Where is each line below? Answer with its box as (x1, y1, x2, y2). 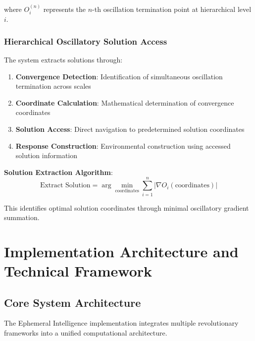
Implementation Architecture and (4, 241, 239, 261)
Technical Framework (4, 261, 153, 281)
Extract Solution (40, 182, 91, 189)
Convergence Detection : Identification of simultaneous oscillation (15, 71, 223, 81)
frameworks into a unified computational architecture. (4, 328, 167, 338)
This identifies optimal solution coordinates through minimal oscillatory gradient (4, 202, 249, 213)
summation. (4, 212, 40, 223)
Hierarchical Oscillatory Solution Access (4, 35, 167, 47)
